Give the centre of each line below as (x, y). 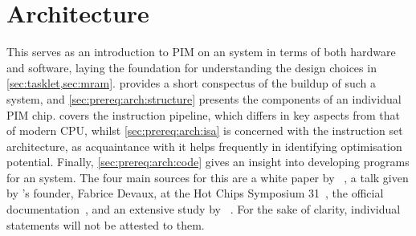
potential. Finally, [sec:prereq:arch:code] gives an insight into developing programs (208, 162)
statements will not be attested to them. (106, 224)
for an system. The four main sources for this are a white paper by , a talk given (208, 177)
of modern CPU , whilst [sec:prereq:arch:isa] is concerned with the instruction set (205, 130)
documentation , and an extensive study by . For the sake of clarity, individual (204, 209)
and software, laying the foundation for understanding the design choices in (192, 67)
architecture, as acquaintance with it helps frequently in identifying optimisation (204, 146)
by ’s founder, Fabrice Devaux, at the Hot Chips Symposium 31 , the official (195, 193)
